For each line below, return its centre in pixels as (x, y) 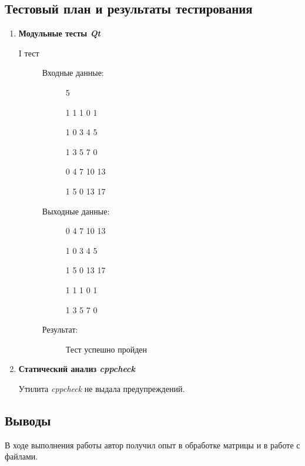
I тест (29, 53)
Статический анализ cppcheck (77, 369)
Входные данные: (73, 73)
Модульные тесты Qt (60, 33)
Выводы (28, 420)
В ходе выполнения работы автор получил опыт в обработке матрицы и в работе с (152, 445)
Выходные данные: (76, 211)
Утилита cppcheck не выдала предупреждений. (102, 388)
